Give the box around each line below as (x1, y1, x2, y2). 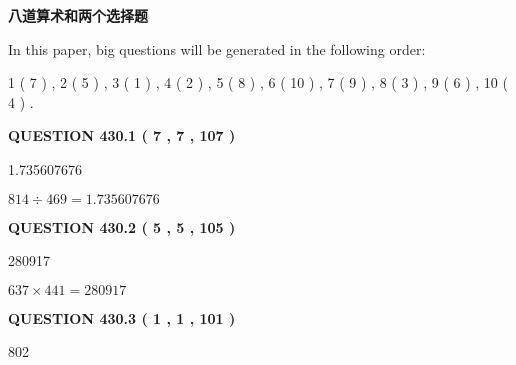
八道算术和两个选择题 (8, 5, 148, 25)
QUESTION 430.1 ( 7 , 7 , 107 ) (8, 125, 236, 146)
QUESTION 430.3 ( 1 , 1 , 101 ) (8, 307, 236, 328)
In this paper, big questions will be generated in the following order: (8, 38, 426, 59)
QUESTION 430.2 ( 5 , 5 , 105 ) (8, 216, 236, 237)
